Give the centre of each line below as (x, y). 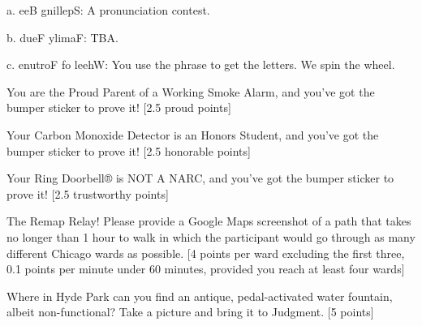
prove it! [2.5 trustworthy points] (88, 193)
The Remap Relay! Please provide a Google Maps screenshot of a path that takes (209, 221)
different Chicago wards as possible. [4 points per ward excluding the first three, (206, 253)
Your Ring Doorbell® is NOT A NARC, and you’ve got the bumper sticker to (200, 178)
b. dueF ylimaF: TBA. (62, 37)
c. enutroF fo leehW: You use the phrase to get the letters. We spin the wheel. (201, 64)
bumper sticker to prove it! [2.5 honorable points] (129, 150)
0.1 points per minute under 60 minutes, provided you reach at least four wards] (206, 269)
